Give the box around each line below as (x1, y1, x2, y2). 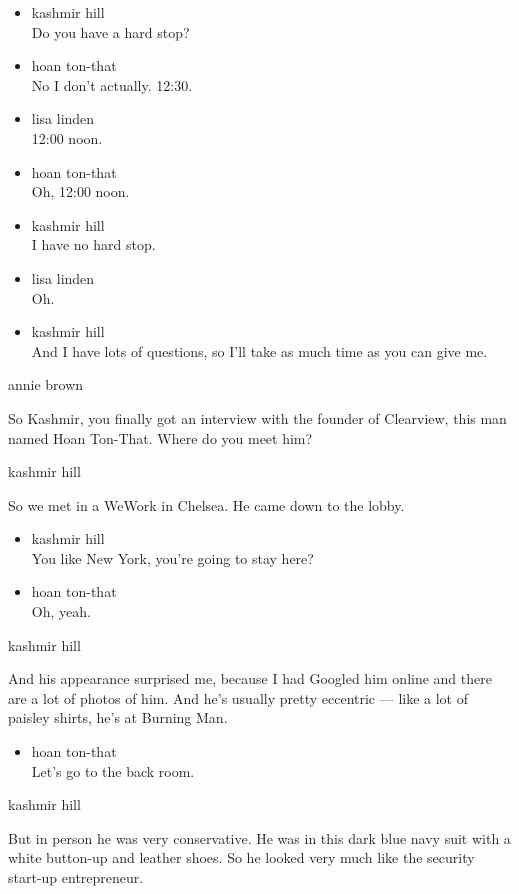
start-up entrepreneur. (8, 867, 144, 887)
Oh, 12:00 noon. (31, 181, 130, 202)
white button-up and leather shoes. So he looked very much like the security (8, 847, 475, 868)
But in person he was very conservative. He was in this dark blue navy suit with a (8, 827, 511, 848)
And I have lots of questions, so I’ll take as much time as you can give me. (31, 340, 488, 361)
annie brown (8, 374, 84, 395)
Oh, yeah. (31, 601, 91, 622)
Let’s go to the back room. (31, 760, 195, 781)
